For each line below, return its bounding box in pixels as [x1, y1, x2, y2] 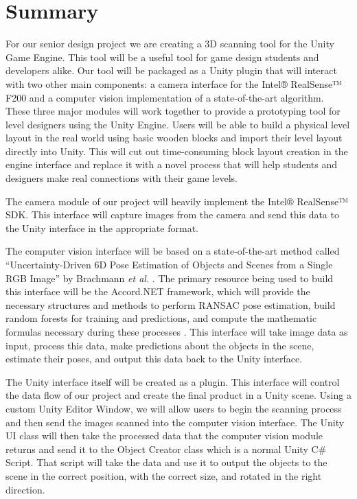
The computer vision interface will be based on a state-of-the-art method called [5, 244, 340, 258]
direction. [5, 482, 45, 496]
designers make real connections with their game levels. [5, 171, 238, 185]
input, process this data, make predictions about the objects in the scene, [5, 338, 314, 352]
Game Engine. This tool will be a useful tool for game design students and [5, 49, 319, 64]
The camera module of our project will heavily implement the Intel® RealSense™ [5, 194, 348, 208]
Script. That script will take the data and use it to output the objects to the [5, 455, 327, 469]
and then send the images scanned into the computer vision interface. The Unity [5, 415, 345, 429]
